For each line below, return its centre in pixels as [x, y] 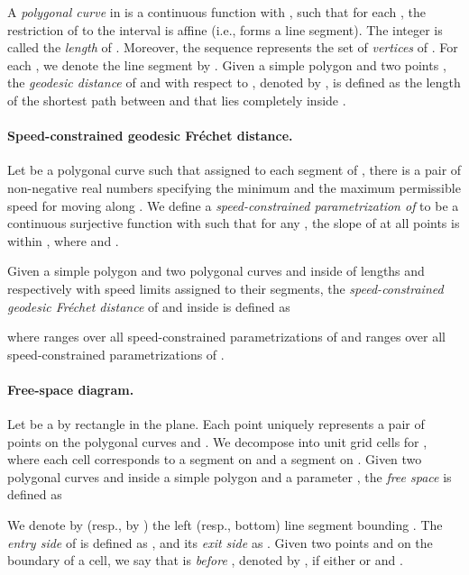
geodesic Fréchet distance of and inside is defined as [149, 306]
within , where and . [63, 240]
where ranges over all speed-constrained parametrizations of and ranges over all [227, 337]
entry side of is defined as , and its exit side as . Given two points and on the [220, 542]
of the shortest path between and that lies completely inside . [177, 100]
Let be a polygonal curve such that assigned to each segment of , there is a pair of [234, 170]
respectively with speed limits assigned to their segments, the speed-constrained [225, 288]
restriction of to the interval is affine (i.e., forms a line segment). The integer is [225, 29]
